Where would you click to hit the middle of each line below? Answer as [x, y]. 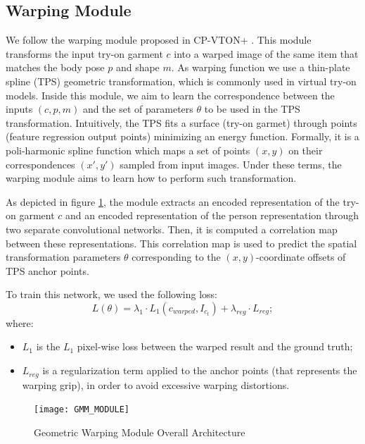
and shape [137, 67]
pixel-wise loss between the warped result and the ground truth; [215, 346]
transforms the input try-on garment [84, 53]
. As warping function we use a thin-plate [261, 67]
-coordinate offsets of [301, 257]
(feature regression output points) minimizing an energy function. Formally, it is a [182, 136]
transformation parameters [63, 257]
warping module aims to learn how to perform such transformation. [151, 178]
